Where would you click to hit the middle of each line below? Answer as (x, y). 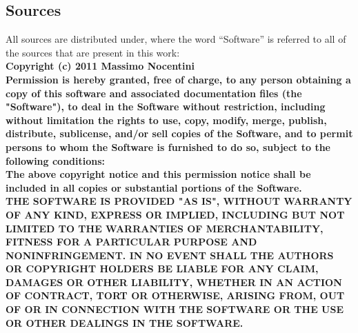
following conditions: (56, 160)
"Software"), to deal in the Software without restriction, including (166, 107)
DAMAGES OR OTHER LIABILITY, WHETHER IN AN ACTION (174, 282)
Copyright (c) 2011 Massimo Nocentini (100, 66)
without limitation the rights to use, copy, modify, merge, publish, (166, 120)
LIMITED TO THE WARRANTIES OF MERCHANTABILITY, (165, 228)
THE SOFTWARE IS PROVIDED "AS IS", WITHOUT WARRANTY (179, 201)
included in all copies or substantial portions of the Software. (154, 187)
